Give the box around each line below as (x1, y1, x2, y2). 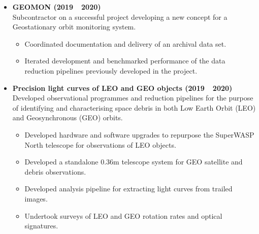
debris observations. (24, 166, 86, 177)
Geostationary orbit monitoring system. (12, 21, 136, 32)
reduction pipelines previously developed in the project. (24, 65, 198, 76)
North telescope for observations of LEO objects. (24, 139, 176, 150)
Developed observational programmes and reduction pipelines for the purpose (12, 92, 253, 103)
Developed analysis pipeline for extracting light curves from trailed (24, 183, 233, 194)
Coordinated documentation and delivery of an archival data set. (24, 38, 226, 49)
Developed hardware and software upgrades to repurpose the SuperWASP (24, 129, 254, 140)
